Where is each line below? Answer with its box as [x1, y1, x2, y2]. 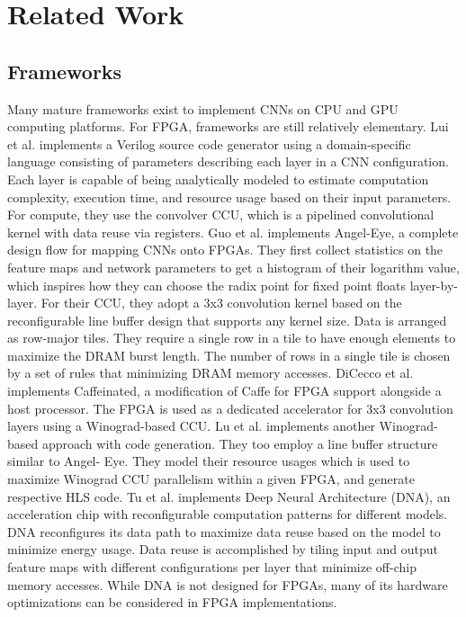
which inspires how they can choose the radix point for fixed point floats [7, 275, 407, 294]
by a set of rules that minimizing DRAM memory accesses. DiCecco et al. [7, 363, 414, 382]
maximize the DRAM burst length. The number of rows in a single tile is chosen [7, 345, 451, 364]
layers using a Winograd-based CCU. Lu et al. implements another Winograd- [7, 416, 438, 435]
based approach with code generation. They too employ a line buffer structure [7, 434, 438, 452]
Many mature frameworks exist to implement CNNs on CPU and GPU [7, 99, 399, 118]
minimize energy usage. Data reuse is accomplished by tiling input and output [7, 540, 438, 559]
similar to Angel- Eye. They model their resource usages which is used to [7, 452, 410, 470]
